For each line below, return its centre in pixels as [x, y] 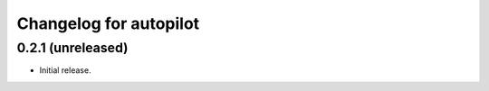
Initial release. [65, 70]
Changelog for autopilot [108, 23]
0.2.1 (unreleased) [72, 48]
